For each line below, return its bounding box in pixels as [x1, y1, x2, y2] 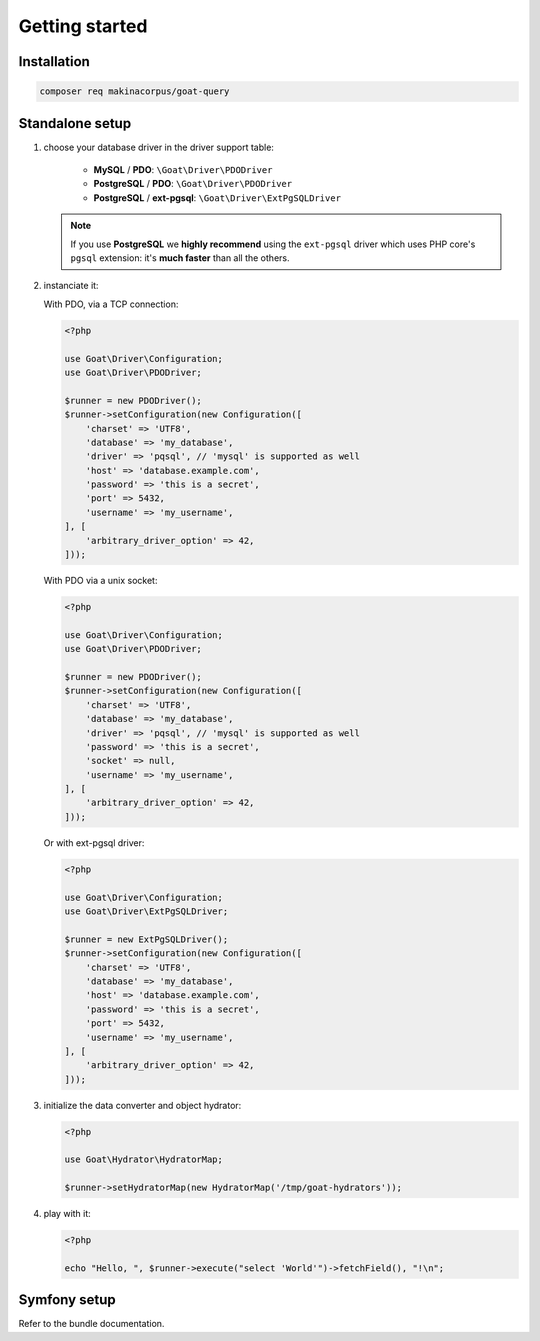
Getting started [18, 15, 148, 37]
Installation [18, 53, 90, 70]
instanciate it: [43, 280, 99, 292]
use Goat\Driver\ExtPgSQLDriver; [64, 905, 229, 917]
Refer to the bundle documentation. [18, 1318, 165, 1330]
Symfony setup [18, 1291, 116, 1309]
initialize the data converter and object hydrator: [43, 1099, 242, 1111]
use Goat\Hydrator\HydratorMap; [64, 1154, 224, 1165]
